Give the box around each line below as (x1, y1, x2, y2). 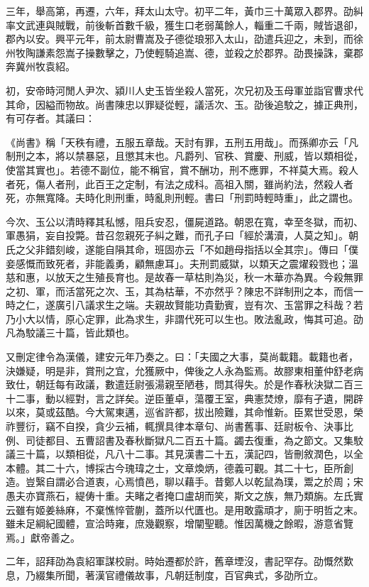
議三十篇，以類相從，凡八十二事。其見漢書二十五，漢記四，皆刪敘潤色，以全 (6, 446, 363, 461)
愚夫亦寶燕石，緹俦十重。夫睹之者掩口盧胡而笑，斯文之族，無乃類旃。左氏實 (6, 488, 363, 503)
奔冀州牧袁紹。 (6, 59, 75, 74)
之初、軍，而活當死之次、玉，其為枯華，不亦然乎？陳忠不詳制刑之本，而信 (6, 283, 353, 298)
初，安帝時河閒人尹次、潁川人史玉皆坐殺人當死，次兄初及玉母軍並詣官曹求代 (6, 82, 363, 97)
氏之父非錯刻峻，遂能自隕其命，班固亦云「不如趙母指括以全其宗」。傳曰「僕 (6, 241, 358, 256)
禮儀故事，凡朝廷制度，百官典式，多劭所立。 (114, 567, 324, 582)
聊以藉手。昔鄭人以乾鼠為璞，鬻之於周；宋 (164, 474, 363, 489)
